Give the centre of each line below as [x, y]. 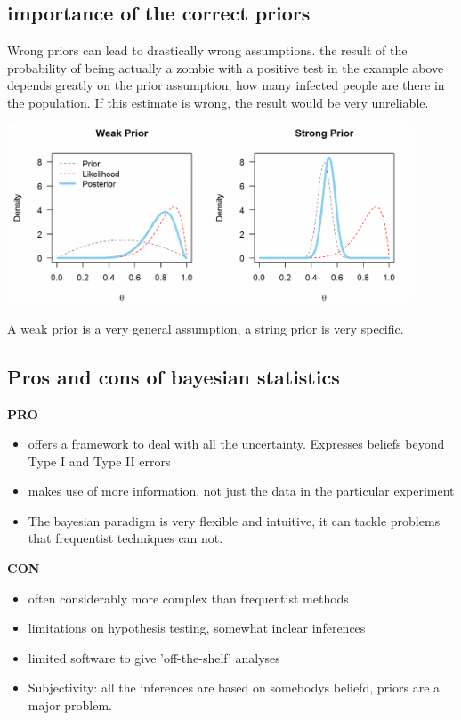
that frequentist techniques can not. [125, 538]
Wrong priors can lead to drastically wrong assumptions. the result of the [207, 50]
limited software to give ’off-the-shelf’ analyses [154, 657]
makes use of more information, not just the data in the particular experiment [241, 491]
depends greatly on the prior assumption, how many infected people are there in [226, 85]
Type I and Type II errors [99, 461]
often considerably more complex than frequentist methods [188, 598]
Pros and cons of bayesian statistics [174, 376]
